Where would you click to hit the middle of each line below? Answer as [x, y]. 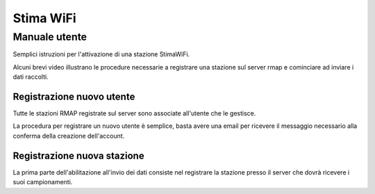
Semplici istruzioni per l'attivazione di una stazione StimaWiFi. [101, 54]
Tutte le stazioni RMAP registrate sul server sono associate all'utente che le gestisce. [134, 113]
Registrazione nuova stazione [79, 155]
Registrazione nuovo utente [74, 96]
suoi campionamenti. [43, 182]
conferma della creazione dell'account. [69, 136]
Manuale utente [50, 37]
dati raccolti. [31, 77]
